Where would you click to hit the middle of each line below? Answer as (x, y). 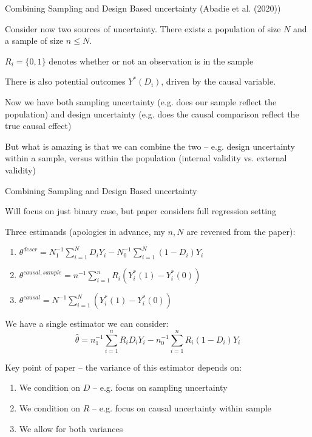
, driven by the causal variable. (219, 81)
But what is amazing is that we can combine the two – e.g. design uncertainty (150, 146)
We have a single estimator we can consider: (87, 323)
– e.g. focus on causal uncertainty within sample (182, 408)
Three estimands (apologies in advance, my (85, 231)
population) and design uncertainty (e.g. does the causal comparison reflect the (152, 114)
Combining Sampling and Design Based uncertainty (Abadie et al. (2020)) (143, 8)
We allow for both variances (71, 428)
